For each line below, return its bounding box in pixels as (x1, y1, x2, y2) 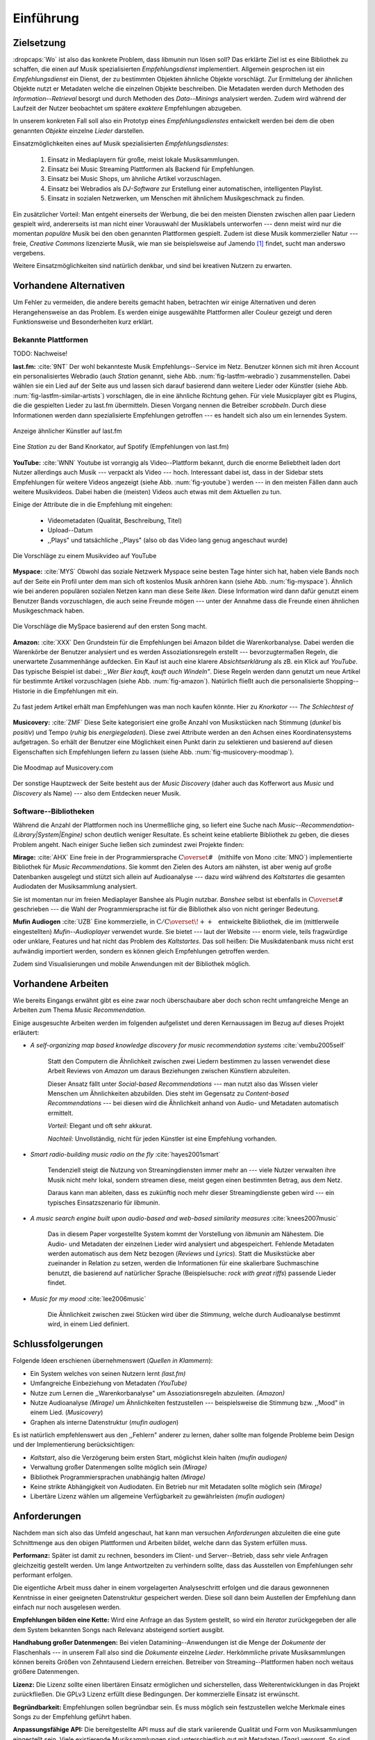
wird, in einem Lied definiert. (47, 1320, 130, 1329)
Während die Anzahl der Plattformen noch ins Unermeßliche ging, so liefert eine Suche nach (12, 821, 277, 829)
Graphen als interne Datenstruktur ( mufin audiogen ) (30, 1418, 179, 1426)
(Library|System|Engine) (12, 830, 83, 839)
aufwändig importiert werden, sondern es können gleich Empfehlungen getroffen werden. (12, 947, 270, 955)
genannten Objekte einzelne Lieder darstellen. (12, 126, 145, 135)
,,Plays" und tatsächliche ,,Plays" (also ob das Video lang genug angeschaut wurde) (47, 536, 288, 544)
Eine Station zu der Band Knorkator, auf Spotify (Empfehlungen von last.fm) (12, 443, 229, 451)
